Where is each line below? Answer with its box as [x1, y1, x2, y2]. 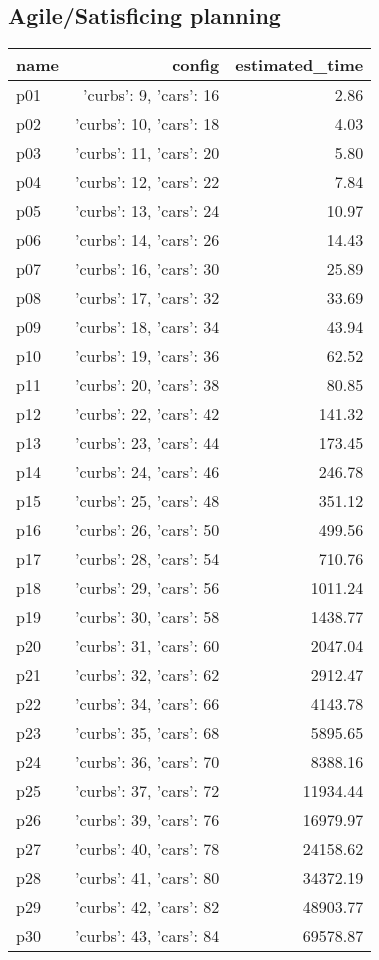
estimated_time [235, 53, 364, 77]
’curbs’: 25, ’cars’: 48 [74, 489, 220, 513]
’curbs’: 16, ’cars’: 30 [74, 257, 220, 281]
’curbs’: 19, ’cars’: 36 [74, 344, 220, 368]
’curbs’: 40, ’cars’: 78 [74, 837, 220, 861]
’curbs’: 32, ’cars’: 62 [74, 663, 220, 687]
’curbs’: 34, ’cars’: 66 [74, 692, 220, 716]
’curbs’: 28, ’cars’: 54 [74, 547, 220, 571]
